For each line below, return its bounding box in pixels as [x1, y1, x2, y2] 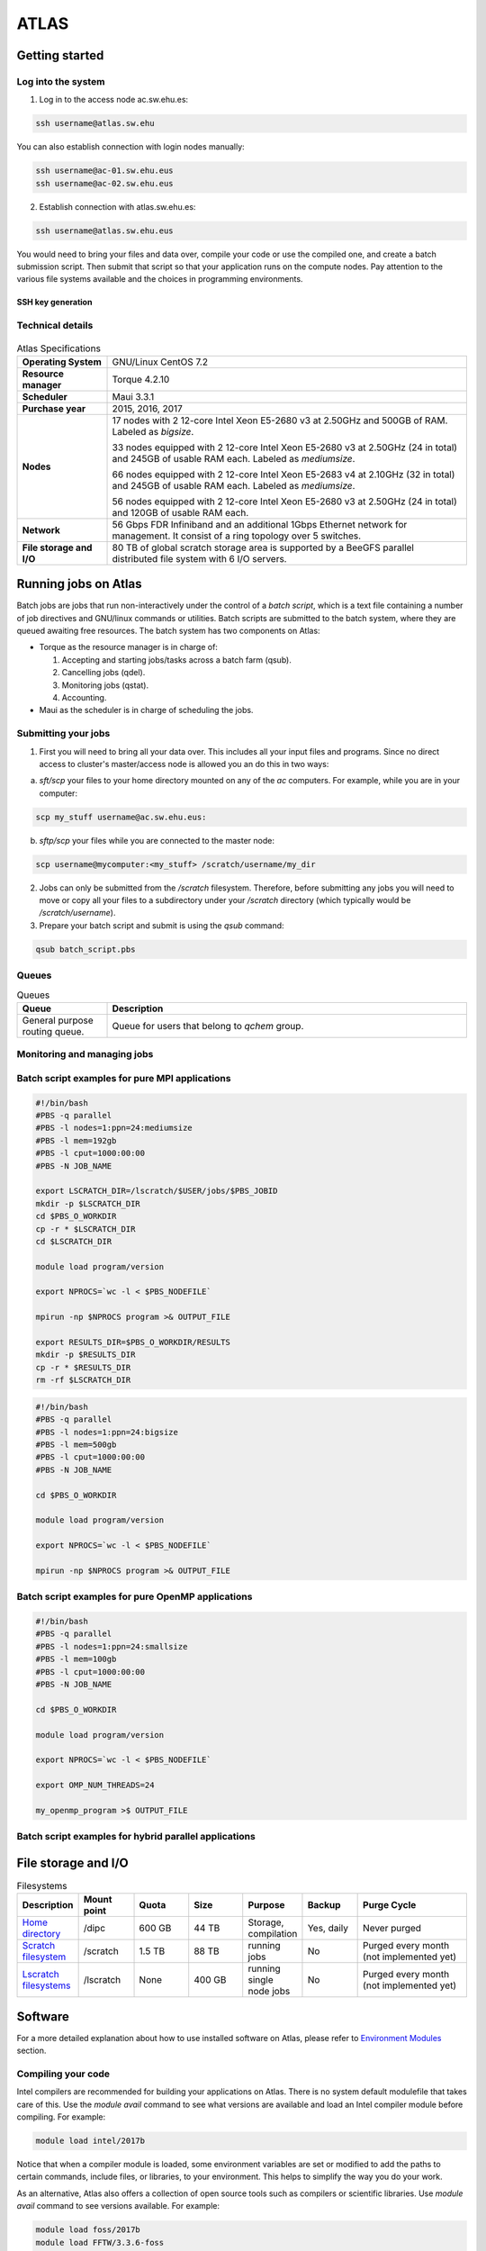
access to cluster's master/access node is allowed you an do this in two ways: [39, 758, 329, 769]
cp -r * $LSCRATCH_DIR [35, 1224, 136, 1234]
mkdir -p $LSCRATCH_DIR [35, 1198, 141, 1208]
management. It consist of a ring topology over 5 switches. [112, 529, 362, 542]
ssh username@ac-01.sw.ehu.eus [35, 166, 175, 176]
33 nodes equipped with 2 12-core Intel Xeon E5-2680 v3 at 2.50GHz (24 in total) [112, 441, 458, 454]
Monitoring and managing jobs [16, 1048, 154, 1061]
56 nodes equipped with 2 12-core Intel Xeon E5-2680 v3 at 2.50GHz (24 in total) [112, 495, 458, 508]
